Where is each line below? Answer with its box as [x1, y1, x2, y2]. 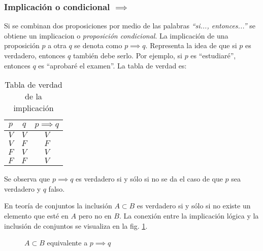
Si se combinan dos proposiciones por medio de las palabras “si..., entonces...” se [4, 20, 255, 31]
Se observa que [4, 173, 50, 184]
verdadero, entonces [4, 50, 65, 60]
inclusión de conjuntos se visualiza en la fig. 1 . [4, 220, 148, 231]
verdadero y [4, 183, 41, 194]
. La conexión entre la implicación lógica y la [119, 210, 259, 221]
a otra [48, 40, 67, 51]
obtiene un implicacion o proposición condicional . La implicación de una [4, 30, 228, 41]
